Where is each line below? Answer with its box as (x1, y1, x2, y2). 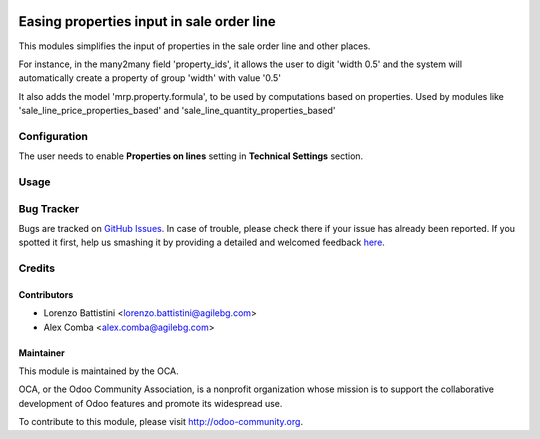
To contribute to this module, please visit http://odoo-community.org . (18, 416, 304, 428)
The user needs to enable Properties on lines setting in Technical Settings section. (18, 150, 364, 162)
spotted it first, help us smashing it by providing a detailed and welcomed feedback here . (18, 236, 385, 249)
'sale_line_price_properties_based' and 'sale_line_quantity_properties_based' (18, 105, 336, 117)
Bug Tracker (18, 201, 80, 215)
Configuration (18, 129, 89, 143)
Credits (18, 261, 55, 275)
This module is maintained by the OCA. (18, 365, 179, 377)
